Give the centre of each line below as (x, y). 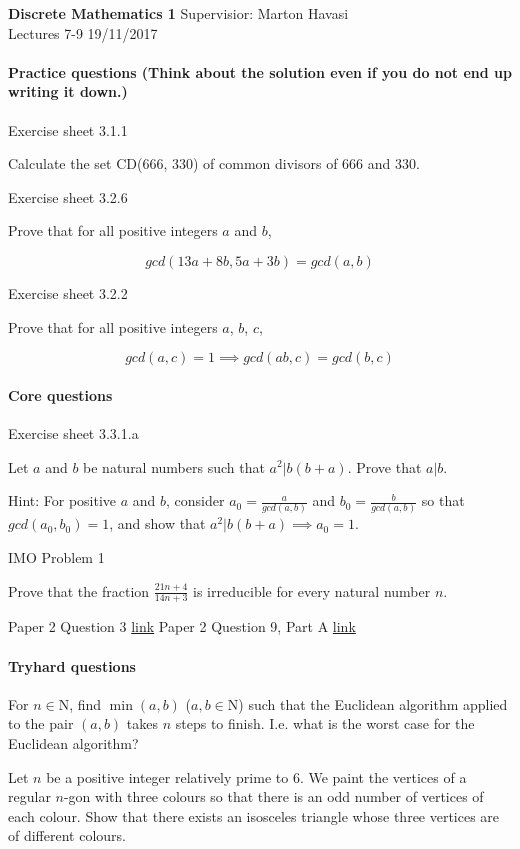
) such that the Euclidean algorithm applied (373, 703)
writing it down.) (68, 91)
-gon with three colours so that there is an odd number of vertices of (273, 796)
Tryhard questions (72, 665)
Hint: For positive (62, 500)
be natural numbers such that (174, 466)
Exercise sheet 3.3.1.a (73, 432)
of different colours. (67, 835)
